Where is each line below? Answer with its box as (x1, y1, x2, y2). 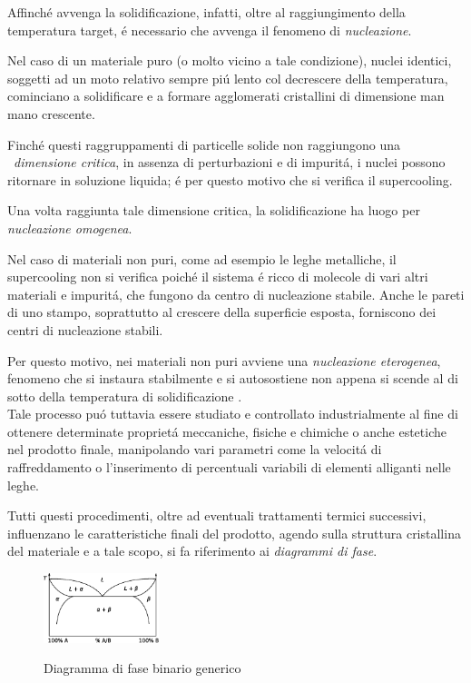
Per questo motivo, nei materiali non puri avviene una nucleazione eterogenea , (7, 351, 441, 370)
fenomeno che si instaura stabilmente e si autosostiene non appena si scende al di (7, 369, 458, 388)
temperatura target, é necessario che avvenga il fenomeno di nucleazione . (7, 20, 412, 39)
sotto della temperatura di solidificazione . (7, 386, 242, 405)
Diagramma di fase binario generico (44, 658, 241, 678)
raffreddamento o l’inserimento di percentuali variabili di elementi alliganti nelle (7, 458, 451, 477)
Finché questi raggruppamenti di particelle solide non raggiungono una (7, 134, 401, 153)
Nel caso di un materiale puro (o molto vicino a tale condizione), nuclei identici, (7, 51, 452, 70)
